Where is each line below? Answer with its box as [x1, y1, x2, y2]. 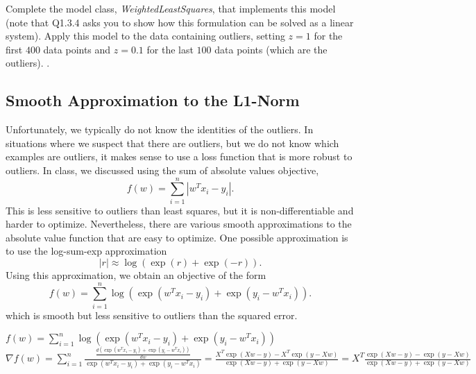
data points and [43, 42, 111, 56]
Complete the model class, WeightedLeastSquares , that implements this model [6, 1, 336, 15]
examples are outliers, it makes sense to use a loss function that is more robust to [6, 149, 352, 164]
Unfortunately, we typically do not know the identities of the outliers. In [6, 122, 314, 137]
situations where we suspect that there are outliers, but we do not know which [6, 135, 339, 150]
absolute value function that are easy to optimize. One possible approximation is [6, 230, 348, 244]
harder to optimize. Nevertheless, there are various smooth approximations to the [6, 216, 352, 231]
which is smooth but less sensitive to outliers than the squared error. [6, 307, 298, 322]
